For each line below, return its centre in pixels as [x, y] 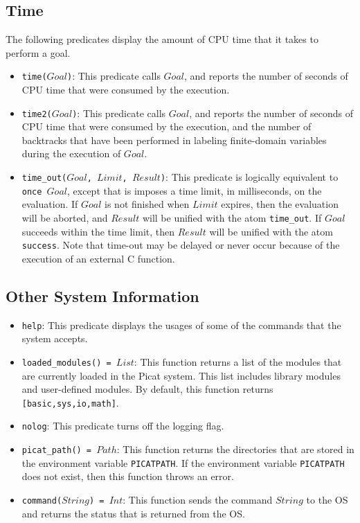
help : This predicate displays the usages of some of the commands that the [181, 325]
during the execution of [71, 153]
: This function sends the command [198, 499]
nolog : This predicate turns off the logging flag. [123, 426]
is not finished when [147, 204]
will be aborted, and [65, 217]
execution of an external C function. [98, 258]
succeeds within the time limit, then [98, 231]
